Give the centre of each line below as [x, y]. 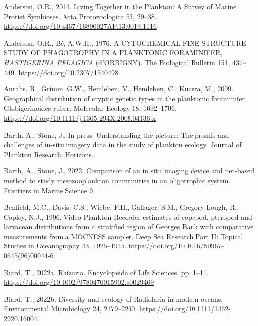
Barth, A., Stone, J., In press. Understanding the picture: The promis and [117, 134]
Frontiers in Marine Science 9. [50, 190]
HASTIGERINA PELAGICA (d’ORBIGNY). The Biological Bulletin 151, [117, 62]
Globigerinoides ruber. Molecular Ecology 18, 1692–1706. [90, 108]
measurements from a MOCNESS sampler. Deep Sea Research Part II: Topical [124, 236]
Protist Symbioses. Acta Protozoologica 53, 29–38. [80, 16]
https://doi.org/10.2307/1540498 [68, 72]
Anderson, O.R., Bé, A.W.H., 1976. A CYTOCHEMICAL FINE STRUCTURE [125, 42]
